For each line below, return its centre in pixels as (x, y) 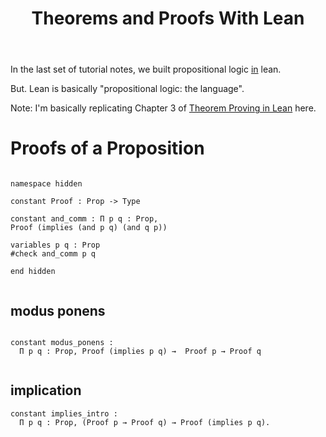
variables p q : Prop (55, 245)
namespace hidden (46, 184)
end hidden (33, 272)
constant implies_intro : (64, 413)
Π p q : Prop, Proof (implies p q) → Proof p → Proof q (140, 351)
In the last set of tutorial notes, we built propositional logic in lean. (146, 69)
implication (46, 390)
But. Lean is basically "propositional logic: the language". (127, 89)
